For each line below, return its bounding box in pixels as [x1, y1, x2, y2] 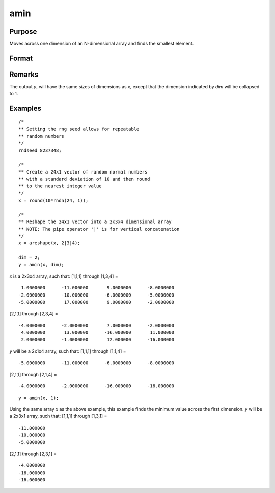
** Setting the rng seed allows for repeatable [18, 126, 140, 132]
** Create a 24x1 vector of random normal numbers [18, 169, 148, 175]
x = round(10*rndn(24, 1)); [18, 198, 89, 204]
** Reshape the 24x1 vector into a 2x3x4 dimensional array [18, 219, 172, 225]
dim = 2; [18, 255, 40, 260]
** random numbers [18, 133, 65, 139]
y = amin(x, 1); [18, 395, 59, 401]
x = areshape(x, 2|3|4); [18, 240, 80, 246]
